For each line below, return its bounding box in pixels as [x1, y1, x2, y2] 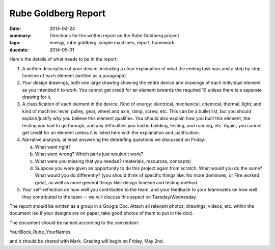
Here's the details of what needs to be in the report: [9, 56, 118, 62]
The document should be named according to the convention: [9, 219, 140, 226]
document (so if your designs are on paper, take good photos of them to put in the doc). [9, 210, 194, 216]
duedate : [9, 46, 29, 53]
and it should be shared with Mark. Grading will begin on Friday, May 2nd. [9, 238, 164, 244]
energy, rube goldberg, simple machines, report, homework [49, 40, 175, 46]
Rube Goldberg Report [9, 8, 106, 19]
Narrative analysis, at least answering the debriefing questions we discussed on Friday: [22, 136, 206, 143]
